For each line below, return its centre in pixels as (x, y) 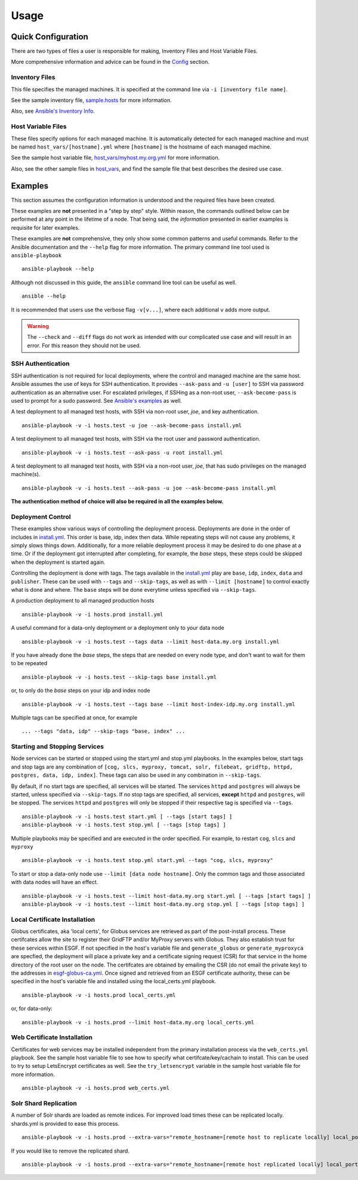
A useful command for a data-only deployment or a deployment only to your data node (118, 628)
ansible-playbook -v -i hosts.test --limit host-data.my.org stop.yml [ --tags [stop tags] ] (163, 904)
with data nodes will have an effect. (55, 882)
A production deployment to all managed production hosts (83, 601)
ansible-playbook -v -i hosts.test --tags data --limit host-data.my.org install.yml (151, 642)
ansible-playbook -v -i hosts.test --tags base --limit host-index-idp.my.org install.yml (158, 704)
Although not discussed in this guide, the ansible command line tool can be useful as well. (124, 282)
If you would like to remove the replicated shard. (70, 1151)
